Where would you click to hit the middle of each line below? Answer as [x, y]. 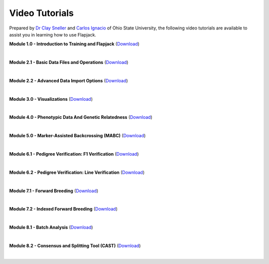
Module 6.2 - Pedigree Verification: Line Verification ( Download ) [77, 172]
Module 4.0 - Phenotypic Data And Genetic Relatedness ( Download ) [81, 117]
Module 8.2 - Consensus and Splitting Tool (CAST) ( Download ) [75, 246]
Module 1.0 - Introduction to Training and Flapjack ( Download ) [74, 44]
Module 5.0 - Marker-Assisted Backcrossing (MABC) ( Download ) [77, 136]
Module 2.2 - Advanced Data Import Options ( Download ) [68, 80]
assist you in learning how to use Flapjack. [53, 34]
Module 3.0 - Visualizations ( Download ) [51, 99]
